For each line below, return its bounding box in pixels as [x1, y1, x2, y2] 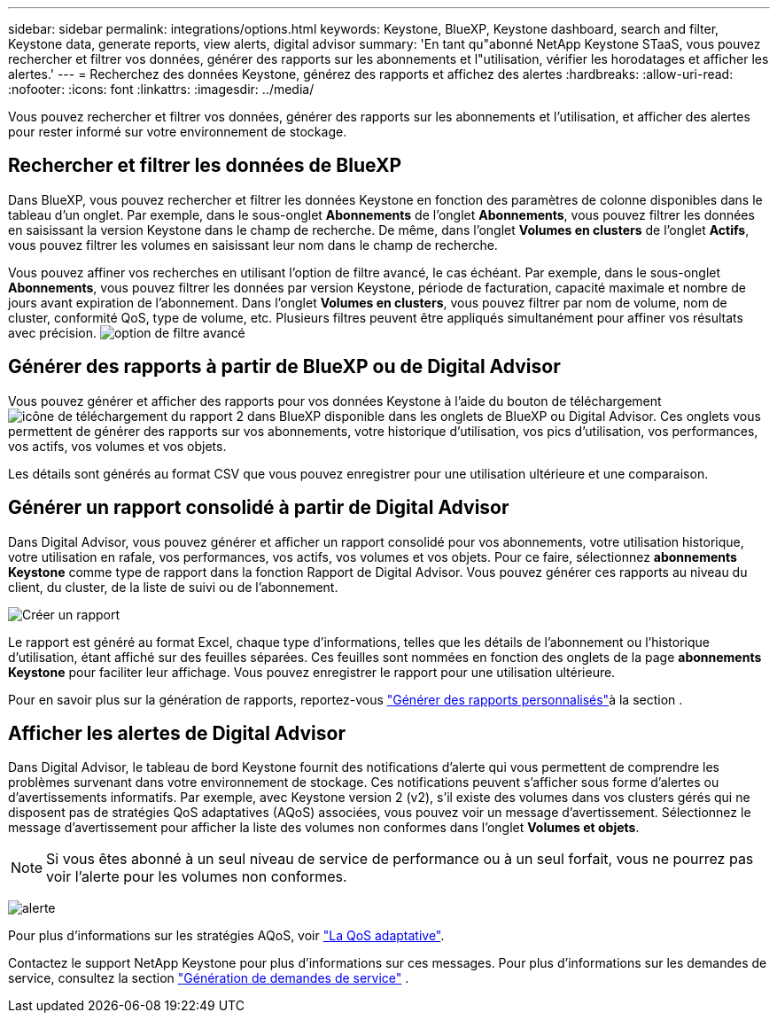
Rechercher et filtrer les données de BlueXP [8, 154, 402, 177]
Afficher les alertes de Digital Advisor [8, 721, 346, 744]
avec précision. [8, 324, 97, 340]
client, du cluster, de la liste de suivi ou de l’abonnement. [8, 579, 338, 595]
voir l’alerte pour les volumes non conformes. [46, 868, 347, 886]
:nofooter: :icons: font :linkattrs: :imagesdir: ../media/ [8, 82, 315, 97]
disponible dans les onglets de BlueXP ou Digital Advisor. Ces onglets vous [324, 408, 761, 424]
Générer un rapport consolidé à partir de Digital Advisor [8, 496, 509, 519]
